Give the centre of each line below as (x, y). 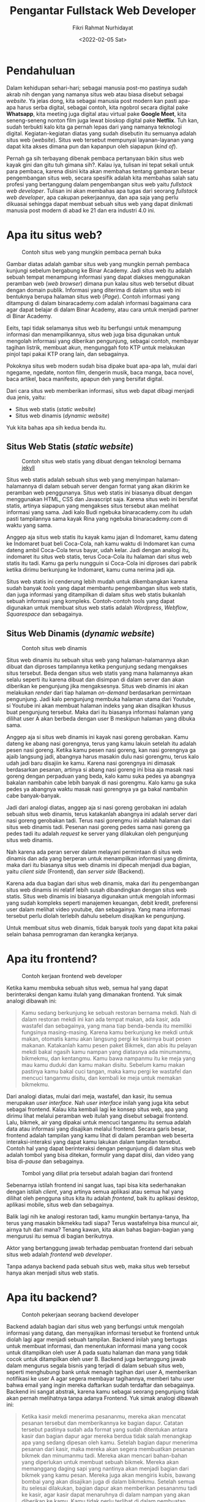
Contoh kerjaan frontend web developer (72, 976)
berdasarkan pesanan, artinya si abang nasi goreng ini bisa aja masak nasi (100, 770)
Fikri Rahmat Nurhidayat (103, 28)
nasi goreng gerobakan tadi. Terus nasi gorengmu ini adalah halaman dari (99, 821)
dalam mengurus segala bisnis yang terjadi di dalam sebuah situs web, (95, 1366)
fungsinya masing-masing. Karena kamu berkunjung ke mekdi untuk (107, 1033)
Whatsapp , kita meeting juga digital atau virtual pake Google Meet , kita (96, 113)
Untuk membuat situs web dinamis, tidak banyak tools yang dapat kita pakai (102, 928)
